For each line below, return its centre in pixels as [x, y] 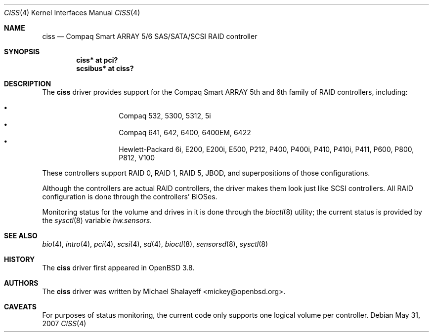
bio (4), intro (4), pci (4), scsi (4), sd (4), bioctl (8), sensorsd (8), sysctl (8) [155, 244]
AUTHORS [21, 283]
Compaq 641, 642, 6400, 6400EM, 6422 [185, 132]
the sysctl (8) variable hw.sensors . [97, 220]
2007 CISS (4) [64, 323]
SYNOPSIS [22, 52]
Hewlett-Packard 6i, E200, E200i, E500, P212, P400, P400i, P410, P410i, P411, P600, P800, [266, 149]
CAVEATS [20, 307]
